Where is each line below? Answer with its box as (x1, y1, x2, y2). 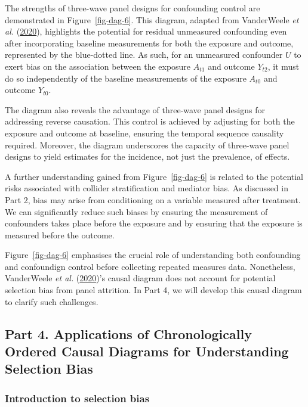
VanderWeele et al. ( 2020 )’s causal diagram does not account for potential (5, 272, 276, 284)
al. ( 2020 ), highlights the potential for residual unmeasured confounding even (5, 25, 287, 38)
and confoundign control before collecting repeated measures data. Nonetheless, (5, 260, 295, 272)
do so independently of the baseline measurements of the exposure (5, 72, 247, 84)
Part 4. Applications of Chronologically (5, 324, 252, 343)
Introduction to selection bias (5, 390, 150, 405)
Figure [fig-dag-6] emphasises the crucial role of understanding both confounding (5, 248, 301, 261)
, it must (267, 60, 300, 72)
